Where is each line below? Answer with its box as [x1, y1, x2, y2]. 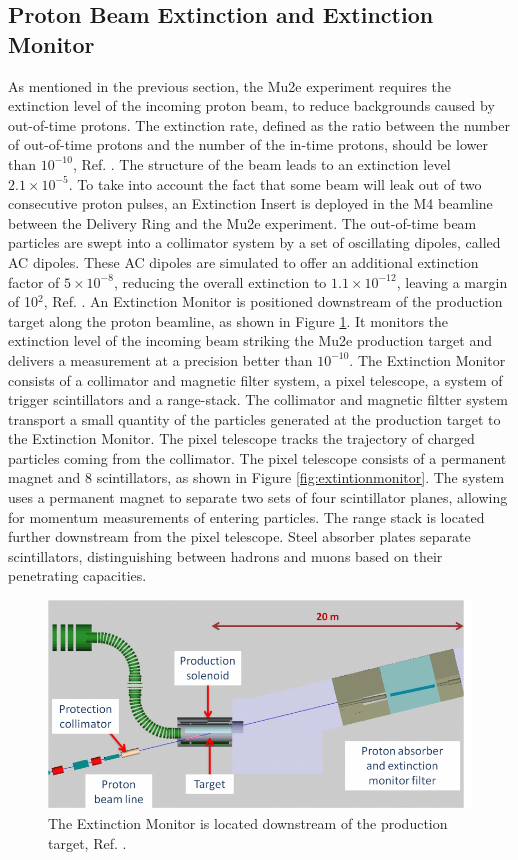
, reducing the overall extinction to [113, 271, 327, 292]
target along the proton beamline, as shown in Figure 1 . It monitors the [8, 310, 449, 331]
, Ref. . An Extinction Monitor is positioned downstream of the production [43, 291, 503, 312]
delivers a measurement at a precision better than [8, 349, 313, 370]
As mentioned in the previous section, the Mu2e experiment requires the [8, 75, 452, 96]
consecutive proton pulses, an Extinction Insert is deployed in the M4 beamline [8, 193, 493, 214]
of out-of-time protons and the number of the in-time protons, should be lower [8, 134, 488, 155]
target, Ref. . [48, 832, 127, 853]
